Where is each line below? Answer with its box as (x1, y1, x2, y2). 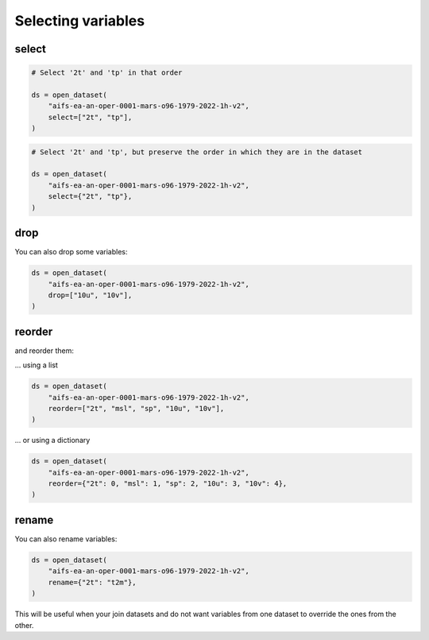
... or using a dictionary (14, 436, 91, 445)
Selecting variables (14, 12, 145, 29)
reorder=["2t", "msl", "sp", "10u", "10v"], (48, 404, 225, 413)
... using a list (14, 360, 59, 370)
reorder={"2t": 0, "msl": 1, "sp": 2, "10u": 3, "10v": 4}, (48, 479, 288, 488)
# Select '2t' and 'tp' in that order (31, 68, 183, 77)
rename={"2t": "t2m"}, (48, 577, 137, 587)
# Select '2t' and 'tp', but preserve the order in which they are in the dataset (31, 147, 363, 157)
